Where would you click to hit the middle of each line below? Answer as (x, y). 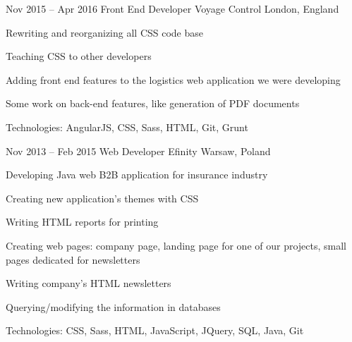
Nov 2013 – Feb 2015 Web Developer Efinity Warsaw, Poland (138, 151)
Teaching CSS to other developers (79, 56)
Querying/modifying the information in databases (113, 306)
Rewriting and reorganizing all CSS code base (105, 32)
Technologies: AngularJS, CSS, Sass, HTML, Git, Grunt (127, 127)
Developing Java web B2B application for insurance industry (137, 175)
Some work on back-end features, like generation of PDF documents (153, 103)
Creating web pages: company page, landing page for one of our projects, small (176, 245)
